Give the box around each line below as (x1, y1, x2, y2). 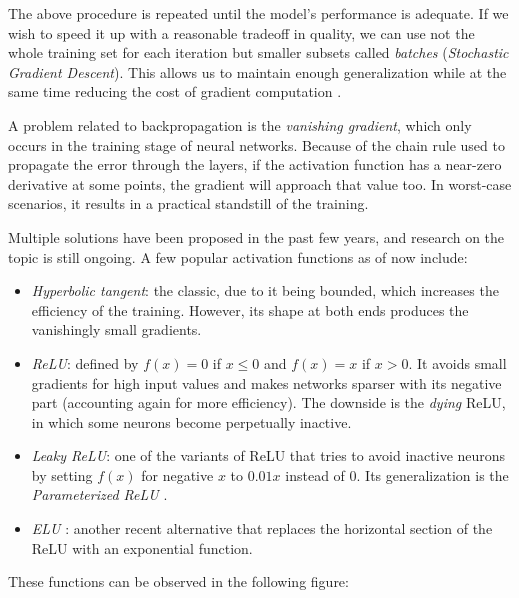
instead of (285, 464, 345, 485)
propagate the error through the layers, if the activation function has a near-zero (8, 154, 502, 175)
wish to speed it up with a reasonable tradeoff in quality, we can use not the (8, 22, 475, 43)
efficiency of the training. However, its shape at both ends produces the (31, 299, 469, 320)
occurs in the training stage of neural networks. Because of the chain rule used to (8, 134, 505, 155)
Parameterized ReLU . (31, 484, 168, 505)
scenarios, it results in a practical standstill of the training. (8, 193, 369, 214)
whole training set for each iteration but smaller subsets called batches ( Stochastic (8, 42, 509, 63)
